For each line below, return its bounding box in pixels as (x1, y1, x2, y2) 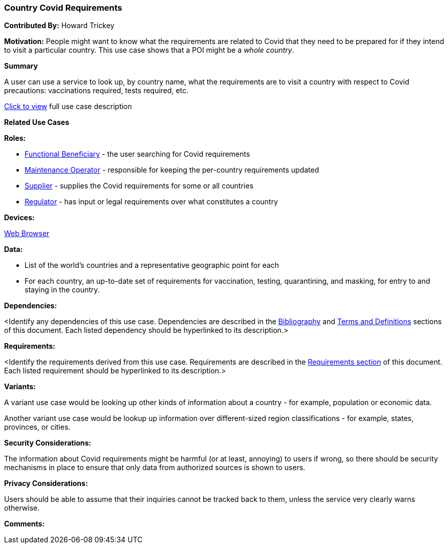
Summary (4, 61, 38, 71)
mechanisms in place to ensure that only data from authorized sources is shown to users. (4, 463, 306, 472)
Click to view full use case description (4, 102, 132, 111)
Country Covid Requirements (4, 3, 122, 13)
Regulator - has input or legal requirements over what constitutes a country (25, 197, 278, 206)
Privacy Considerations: (4, 479, 88, 488)
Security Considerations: (4, 438, 92, 448)
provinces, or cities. (4, 423, 71, 432)
